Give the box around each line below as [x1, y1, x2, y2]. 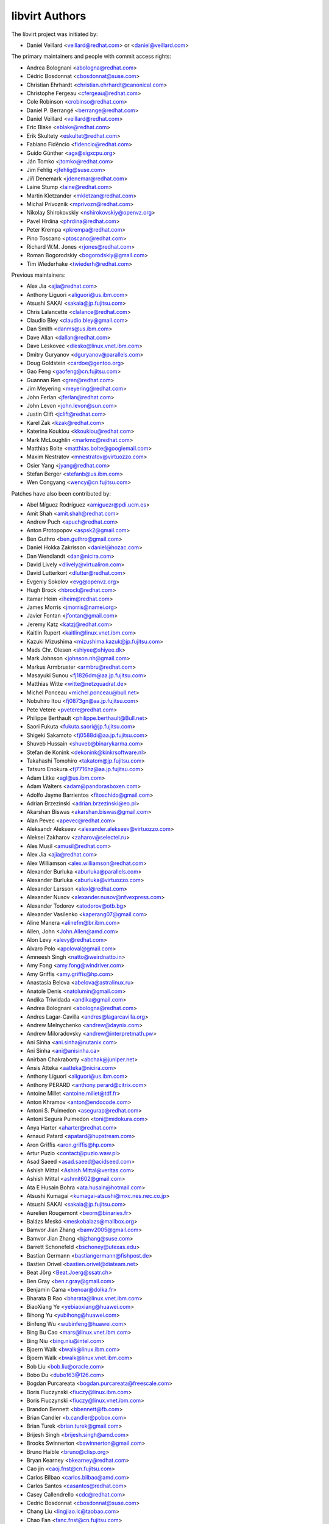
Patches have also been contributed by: [11, 490, 111, 497]
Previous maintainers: [11, 271, 66, 279]
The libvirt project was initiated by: [11, 30, 98, 38]
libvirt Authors [11, 9, 87, 23]
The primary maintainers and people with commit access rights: [11, 52, 172, 60]
